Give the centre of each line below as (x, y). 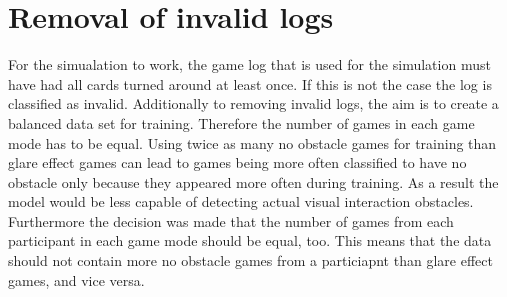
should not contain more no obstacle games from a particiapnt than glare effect (250, 260)
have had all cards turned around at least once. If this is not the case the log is (250, 83)
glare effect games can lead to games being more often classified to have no (237, 162)
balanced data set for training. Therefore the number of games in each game (241, 122)
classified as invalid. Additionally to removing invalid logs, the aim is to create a (253, 103)
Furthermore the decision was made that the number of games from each (231, 220)
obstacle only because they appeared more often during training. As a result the (253, 181)
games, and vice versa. (76, 279)
